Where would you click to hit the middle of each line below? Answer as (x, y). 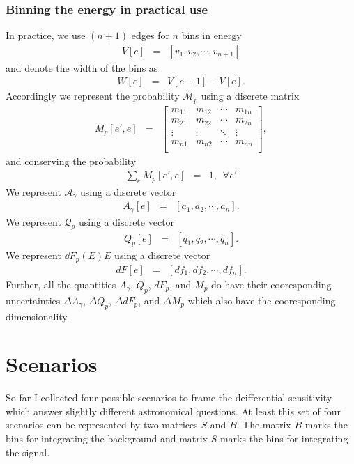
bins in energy (211, 35)
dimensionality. (38, 316)
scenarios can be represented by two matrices (102, 425)
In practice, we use (46, 35)
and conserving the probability (71, 161)
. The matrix (264, 425)
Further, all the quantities (61, 284)
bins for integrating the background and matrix (107, 439)
